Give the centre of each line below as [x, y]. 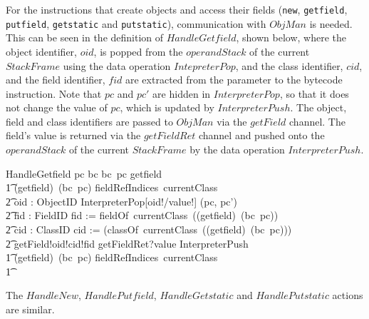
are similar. [30, 309]
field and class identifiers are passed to [89, 121]
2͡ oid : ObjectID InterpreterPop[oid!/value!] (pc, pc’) [121, 201]
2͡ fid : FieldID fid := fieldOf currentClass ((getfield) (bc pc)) [142, 215]
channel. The [317, 121]
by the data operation [237, 150]
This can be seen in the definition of [85, 37]
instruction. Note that [54, 93]
